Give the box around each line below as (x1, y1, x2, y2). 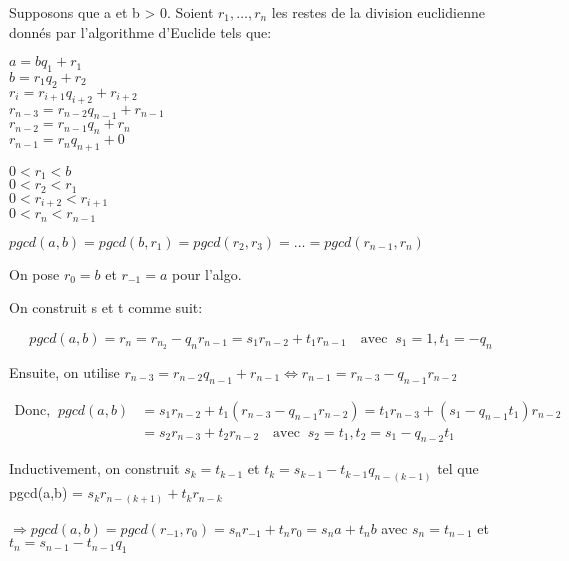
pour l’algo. (171, 263, 242, 284)
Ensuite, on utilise (9, 361, 120, 382)
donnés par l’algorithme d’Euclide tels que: (9, 21, 272, 42)
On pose (9, 263, 60, 284)
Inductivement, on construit (9, 458, 180, 479)
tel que (437, 458, 479, 479)
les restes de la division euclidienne (271, 2, 485, 22)
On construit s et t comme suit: (9, 297, 203, 318)
